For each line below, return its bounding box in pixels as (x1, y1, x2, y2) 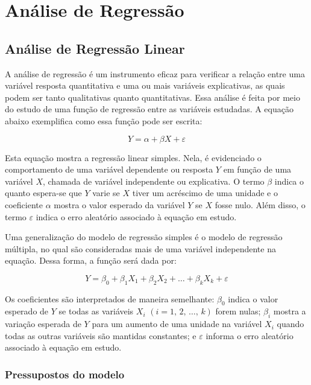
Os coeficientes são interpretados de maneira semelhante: (5, 292, 215, 305)
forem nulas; (215, 305, 261, 317)
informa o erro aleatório (206, 329, 294, 342)
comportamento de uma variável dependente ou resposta (5, 163, 213, 176)
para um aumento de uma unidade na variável (92, 317, 262, 330)
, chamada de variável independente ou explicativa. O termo (42, 174, 265, 187)
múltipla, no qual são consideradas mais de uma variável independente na (5, 242, 276, 255)
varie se (92, 186, 120, 199)
